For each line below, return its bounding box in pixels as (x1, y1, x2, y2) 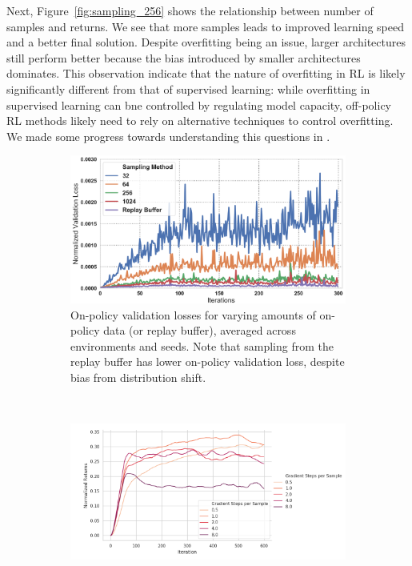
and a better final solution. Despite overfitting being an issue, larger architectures (6, 34, 406, 50)
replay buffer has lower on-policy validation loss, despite (70, 353, 345, 370)
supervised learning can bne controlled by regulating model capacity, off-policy (6, 96, 392, 113)
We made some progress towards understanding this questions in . (6, 127, 330, 144)
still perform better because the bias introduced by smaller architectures (6, 49, 361, 66)
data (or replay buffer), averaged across (103, 322, 296, 339)
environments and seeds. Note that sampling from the (70, 337, 334, 354)
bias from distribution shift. (70, 369, 206, 386)
